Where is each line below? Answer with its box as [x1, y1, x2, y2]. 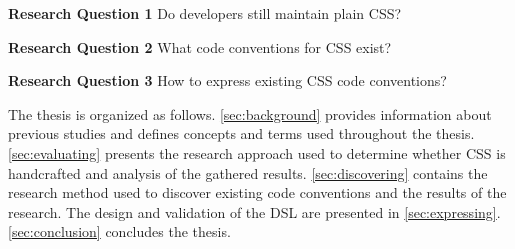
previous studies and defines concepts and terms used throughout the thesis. [8, 123, 475, 144]
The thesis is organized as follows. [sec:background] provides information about [8, 103, 492, 124]
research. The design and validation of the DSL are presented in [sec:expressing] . [8, 201, 501, 222]
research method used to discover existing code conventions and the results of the [8, 182, 507, 203]
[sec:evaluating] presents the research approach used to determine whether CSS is [8, 142, 506, 163]
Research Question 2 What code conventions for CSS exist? [8, 36, 392, 57]
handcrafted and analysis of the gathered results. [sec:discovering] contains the [8, 162, 488, 183]
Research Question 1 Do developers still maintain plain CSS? [8, 3, 402, 23]
